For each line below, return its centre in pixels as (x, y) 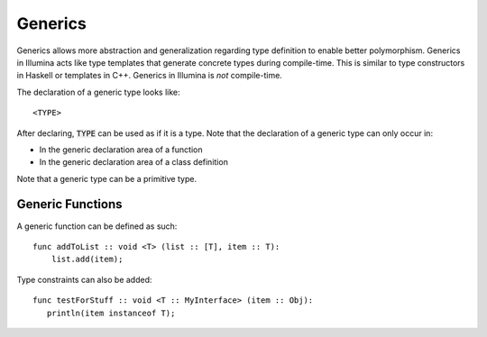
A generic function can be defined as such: (97, 226)
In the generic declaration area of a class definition (134, 162)
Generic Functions (69, 204)
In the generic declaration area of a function (121, 150)
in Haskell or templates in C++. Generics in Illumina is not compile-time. (150, 76)
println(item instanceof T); (111, 313)
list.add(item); (87, 260)
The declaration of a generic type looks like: (98, 92)
